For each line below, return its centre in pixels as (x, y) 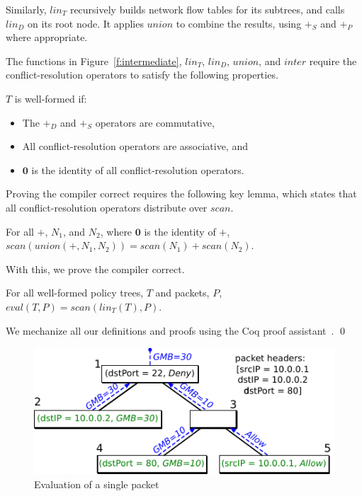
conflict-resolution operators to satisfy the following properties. (142, 75)
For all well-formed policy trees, (75, 293)
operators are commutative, (155, 122)
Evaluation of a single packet (97, 484)
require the (333, 60)
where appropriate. (47, 37)
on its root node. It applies (86, 23)
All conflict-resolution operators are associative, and (135, 146)
